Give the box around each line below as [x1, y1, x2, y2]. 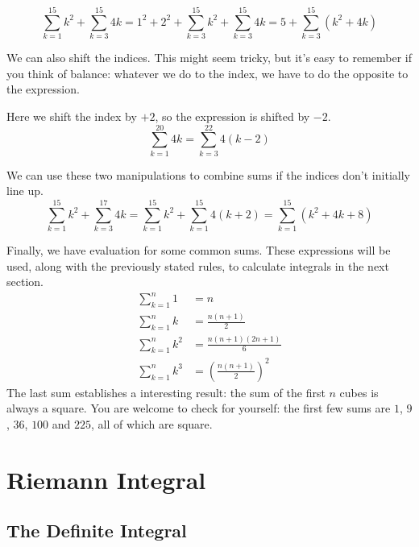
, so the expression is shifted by [155, 107, 310, 124]
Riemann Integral [6, 462, 206, 495]
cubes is [339, 383, 379, 400]
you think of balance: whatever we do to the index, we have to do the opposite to [6, 64, 409, 81]
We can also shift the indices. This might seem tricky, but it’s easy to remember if [6, 49, 413, 66]
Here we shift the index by [6, 107, 137, 124]
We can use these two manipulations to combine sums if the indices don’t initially [6, 166, 410, 183]
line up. [6, 182, 44, 199]
